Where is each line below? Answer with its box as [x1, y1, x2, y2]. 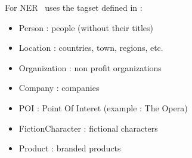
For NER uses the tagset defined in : [5, 1, 143, 13]
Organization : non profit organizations [18, 61, 162, 74]
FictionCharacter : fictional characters [18, 121, 158, 134]
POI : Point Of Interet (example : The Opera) [18, 101, 188, 114]
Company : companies [18, 81, 100, 94]
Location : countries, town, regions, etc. [18, 41, 163, 54]
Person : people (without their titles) [18, 21, 154, 34]
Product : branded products [18, 142, 121, 154]
